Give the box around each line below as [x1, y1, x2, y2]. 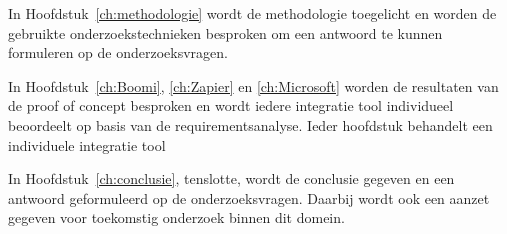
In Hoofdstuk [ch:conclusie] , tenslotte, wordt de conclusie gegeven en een [8, 168, 455, 189]
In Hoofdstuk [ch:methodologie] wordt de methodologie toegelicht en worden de [8, 3, 497, 23]
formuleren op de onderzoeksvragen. [8, 42, 228, 63]
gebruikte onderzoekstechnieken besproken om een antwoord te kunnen [8, 22, 443, 43]
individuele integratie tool [8, 134, 166, 155]
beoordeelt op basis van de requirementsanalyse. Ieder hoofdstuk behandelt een [8, 114, 493, 135]
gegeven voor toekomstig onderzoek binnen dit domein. [8, 207, 345, 228]
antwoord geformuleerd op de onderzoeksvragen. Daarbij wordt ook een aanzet [8, 187, 490, 208]
